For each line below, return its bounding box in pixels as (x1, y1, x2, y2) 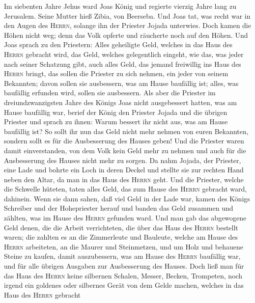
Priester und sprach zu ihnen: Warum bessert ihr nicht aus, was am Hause (4, 116, 228, 127)
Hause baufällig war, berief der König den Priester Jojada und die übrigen (4, 107, 227, 117)
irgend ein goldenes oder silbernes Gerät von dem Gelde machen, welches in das (4, 280, 244, 290)
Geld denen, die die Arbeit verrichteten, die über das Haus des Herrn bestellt (4, 222, 238, 232)
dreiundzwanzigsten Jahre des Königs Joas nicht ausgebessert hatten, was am (4, 97, 237, 107)
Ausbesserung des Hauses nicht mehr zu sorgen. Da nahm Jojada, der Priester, (4, 155, 241, 165)
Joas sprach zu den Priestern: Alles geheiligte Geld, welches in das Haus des (4, 39, 233, 50)
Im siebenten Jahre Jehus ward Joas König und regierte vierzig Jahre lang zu (4, 1, 236, 11)
